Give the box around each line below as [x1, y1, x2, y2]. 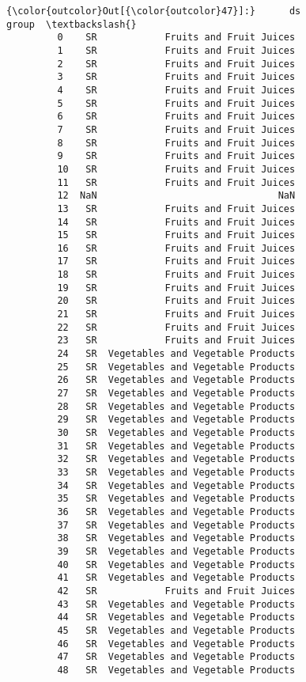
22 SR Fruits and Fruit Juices [57, 321, 296, 333]
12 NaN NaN [57, 190, 296, 202]
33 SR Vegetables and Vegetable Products [57, 466, 296, 478]
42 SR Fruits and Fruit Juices [57, 585, 296, 597]
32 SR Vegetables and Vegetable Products [57, 453, 296, 465]
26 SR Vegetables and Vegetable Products [57, 374, 296, 386]
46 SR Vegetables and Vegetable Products [57, 638, 296, 650]
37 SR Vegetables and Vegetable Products [57, 519, 296, 531]
